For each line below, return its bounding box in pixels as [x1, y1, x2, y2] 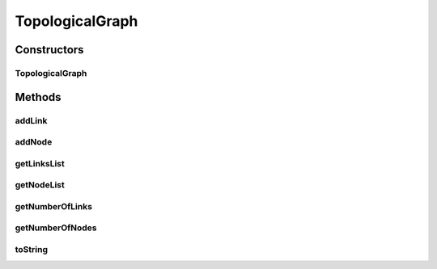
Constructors [15, 43, 84, 57]
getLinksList [15, 158, 65, 169]
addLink [15, 115, 48, 126]
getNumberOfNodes [15, 222, 97, 233]
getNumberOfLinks [15, 200, 93, 212]
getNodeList [15, 179, 65, 191]
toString [15, 243, 49, 254]
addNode [15, 137, 53, 148]
